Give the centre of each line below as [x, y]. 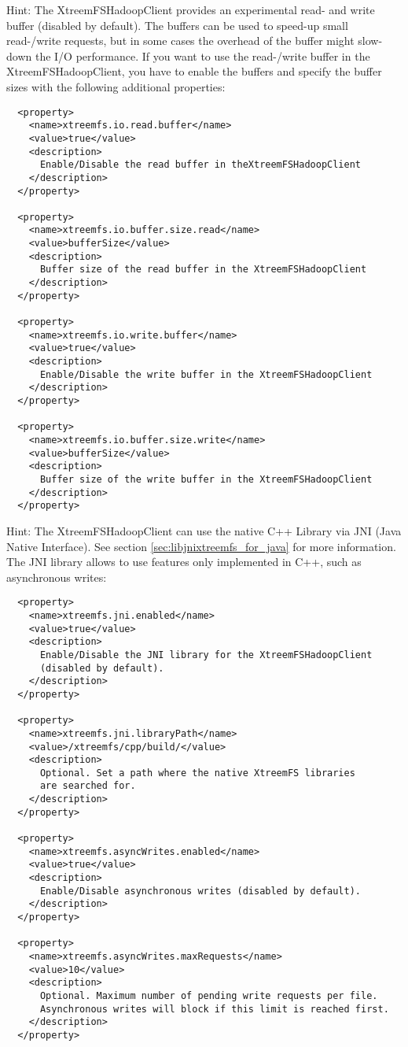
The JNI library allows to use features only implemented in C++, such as [184, 562]
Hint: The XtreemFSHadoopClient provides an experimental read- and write [191, 9]
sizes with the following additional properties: [116, 86]
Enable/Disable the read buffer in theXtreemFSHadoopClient [200, 165]
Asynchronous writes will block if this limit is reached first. [214, 1009]
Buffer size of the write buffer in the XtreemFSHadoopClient [206, 479]
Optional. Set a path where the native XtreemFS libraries [197, 773]
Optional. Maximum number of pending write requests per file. [209, 995]
